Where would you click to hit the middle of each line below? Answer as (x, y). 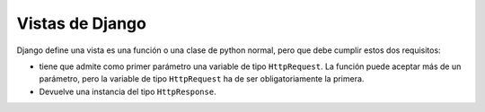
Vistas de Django (82, 23)
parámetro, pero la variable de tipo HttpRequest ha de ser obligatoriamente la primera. (202, 79)
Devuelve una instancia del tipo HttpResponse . (128, 91)
